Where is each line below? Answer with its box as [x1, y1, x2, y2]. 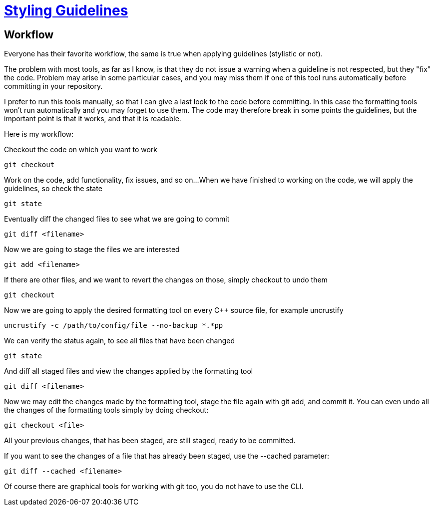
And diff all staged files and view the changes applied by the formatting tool [4, 367, 253, 376]
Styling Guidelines [4, 2, 128, 19]
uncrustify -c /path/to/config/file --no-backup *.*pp [4, 321, 223, 330]
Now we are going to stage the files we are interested [4, 245, 180, 254]
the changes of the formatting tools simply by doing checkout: [4, 406, 209, 415]
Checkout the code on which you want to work [4, 145, 158, 154]
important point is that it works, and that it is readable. [4, 114, 181, 123]
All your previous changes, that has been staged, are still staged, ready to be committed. [4, 436, 296, 445]
